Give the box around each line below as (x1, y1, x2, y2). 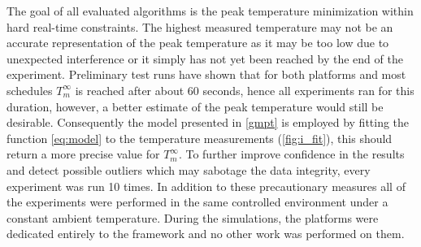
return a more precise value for (7, 145, 160, 162)
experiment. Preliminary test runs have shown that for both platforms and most (7, 66, 406, 83)
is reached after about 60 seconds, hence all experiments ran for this (75, 81, 414, 98)
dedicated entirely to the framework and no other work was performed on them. (7, 225, 405, 242)
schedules (7, 81, 53, 98)
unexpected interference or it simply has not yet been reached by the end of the (7, 50, 403, 67)
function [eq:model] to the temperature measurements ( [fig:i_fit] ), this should (7, 129, 393, 146)
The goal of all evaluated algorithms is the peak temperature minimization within (7, 2, 414, 19)
